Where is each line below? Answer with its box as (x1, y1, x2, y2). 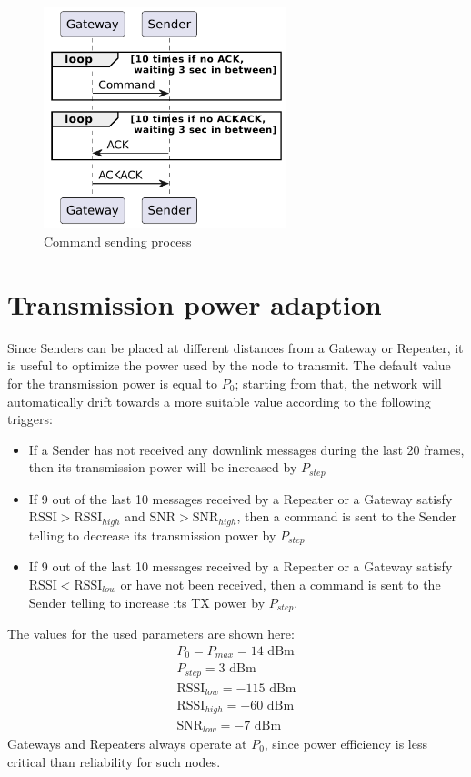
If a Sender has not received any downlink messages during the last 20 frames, (28, 439, 465, 459)
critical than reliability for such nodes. (7, 752, 221, 771)
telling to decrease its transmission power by (28, 525, 276, 544)
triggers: (7, 409, 53, 429)
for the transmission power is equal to (7, 373, 218, 392)
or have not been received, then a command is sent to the (120, 574, 441, 593)
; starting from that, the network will (235, 373, 442, 392)
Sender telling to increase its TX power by (28, 592, 266, 611)
